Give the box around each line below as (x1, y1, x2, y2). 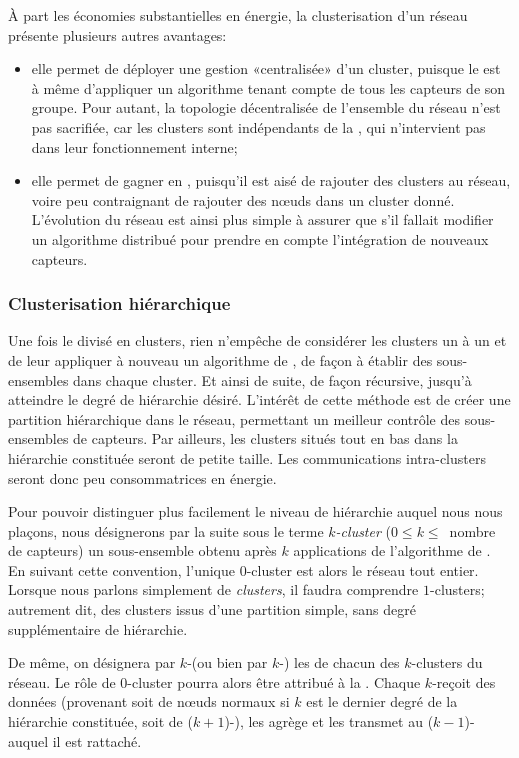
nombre (449, 520, 496, 541)
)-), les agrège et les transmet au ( (224, 711, 434, 732)
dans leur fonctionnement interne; (31, 136, 238, 157)
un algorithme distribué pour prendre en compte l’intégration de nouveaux (31, 228, 489, 249)
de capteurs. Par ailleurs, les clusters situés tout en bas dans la (73, 428, 458, 449)
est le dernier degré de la (306, 691, 458, 712)
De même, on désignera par (8, 652, 176, 673)
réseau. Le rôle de (8, 671, 116, 692)
